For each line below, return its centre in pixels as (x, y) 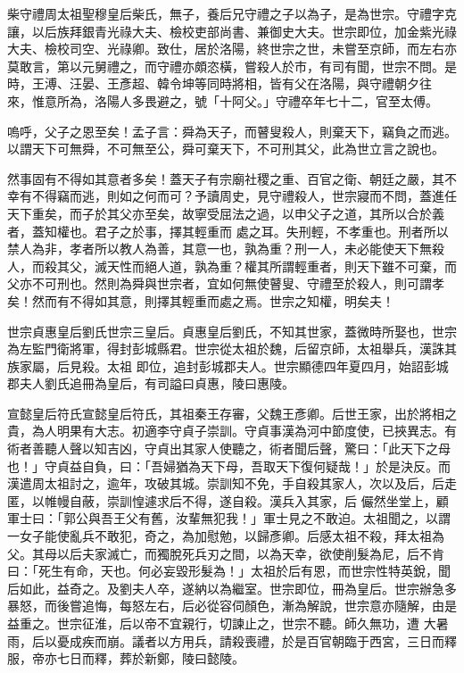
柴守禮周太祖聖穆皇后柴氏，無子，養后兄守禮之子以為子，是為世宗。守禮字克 (232, 13)
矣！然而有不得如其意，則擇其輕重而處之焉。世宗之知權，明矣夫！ (201, 300)
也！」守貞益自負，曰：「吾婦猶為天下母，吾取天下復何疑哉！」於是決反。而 (229, 465)
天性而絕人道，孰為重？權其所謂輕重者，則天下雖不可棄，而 (282, 266)
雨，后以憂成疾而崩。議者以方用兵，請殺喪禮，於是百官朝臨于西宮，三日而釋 (232, 640)
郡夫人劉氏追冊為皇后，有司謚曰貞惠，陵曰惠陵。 (151, 383)
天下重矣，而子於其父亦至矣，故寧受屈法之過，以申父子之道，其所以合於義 (226, 213)
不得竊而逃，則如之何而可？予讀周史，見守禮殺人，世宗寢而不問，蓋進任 (244, 196)
